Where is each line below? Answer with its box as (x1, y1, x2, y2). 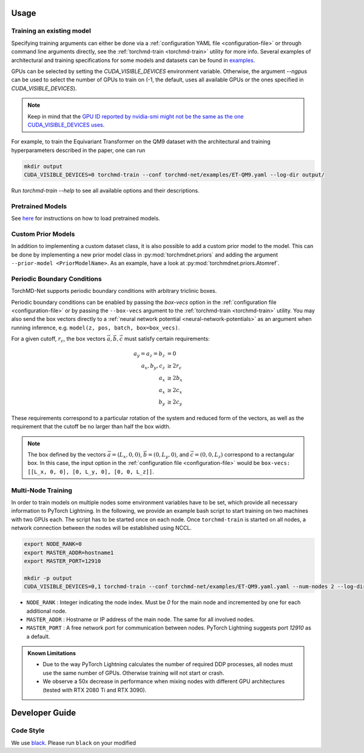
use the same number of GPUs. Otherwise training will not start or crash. (42, 669, 224, 676)
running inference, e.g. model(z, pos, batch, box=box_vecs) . (11, 324, 180, 331)
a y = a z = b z (133, 350, 166, 359)
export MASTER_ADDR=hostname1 (24, 549, 114, 556)
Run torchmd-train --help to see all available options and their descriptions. (11, 187, 200, 194)
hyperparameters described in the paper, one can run (11, 146, 146, 154)
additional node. (26, 607, 67, 614)
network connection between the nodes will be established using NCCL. (11, 524, 192, 532)
